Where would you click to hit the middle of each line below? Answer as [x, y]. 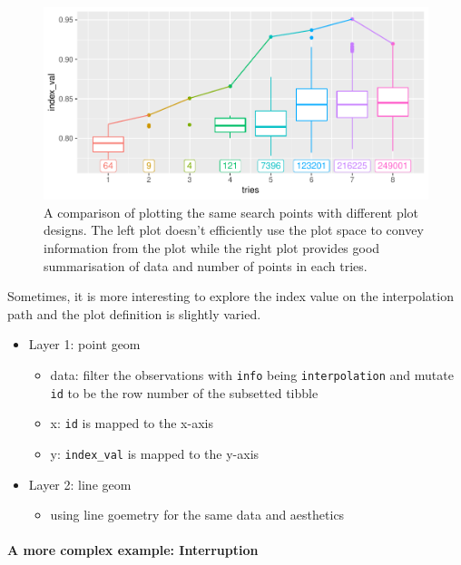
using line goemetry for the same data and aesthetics [197, 515]
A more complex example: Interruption [133, 550]
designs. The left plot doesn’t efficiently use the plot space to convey [234, 230]
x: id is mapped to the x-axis [132, 423]
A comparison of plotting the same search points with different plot [231, 212]
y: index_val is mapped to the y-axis [155, 453]
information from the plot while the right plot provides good [212, 247]
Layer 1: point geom [84, 344]
